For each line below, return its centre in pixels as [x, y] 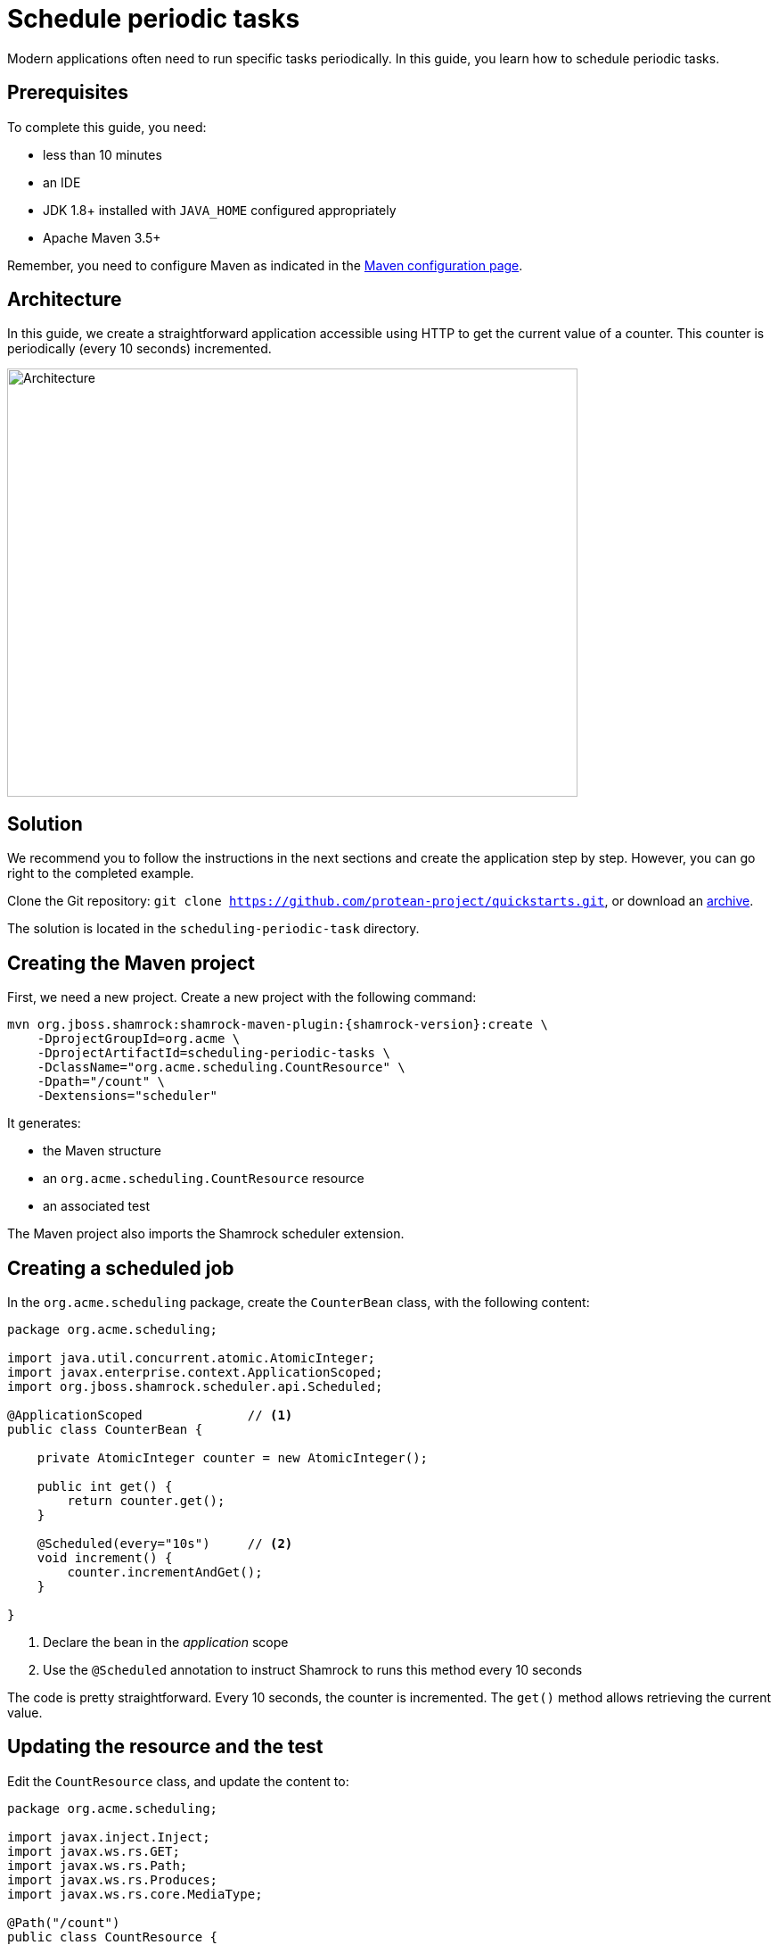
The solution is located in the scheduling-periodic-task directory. [213, 929]
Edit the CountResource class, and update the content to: [178, 1781]
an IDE [62, 182]
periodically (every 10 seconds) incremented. [139, 349]
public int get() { [105, 1486]
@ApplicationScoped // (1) [150, 1415]
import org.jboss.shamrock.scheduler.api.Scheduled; [195, 1386]
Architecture [65, 300]
